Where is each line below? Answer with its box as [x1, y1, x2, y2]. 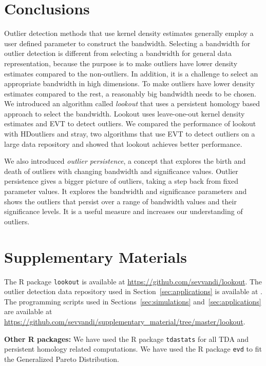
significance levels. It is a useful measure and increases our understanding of [4, 206, 243, 217]
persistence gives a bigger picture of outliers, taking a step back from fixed [4, 176, 238, 186]
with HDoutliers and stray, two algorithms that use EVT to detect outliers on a [4, 128, 255, 139]
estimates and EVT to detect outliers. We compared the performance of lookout [4, 118, 256, 129]
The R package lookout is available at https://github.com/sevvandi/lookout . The [4, 276, 262, 286]
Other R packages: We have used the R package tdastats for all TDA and [4, 333, 249, 344]
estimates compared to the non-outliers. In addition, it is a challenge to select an [4, 68, 258, 79]
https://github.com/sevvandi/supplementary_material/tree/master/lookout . [4, 316, 245, 326]
